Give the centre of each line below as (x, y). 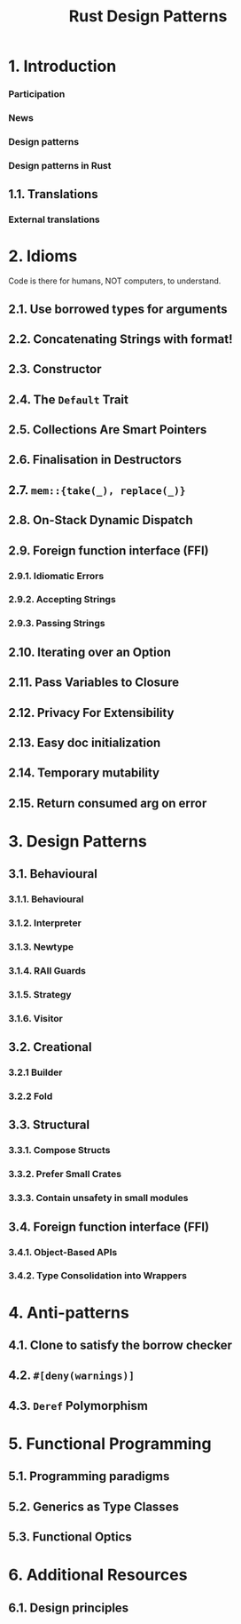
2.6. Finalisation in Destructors (95, 460)
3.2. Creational (50, 1047)
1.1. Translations (53, 194)
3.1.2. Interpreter (45, 923)
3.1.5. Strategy (40, 994)
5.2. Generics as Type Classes (93, 1506)
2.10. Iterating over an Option (90, 652)
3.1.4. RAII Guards (47, 971)
